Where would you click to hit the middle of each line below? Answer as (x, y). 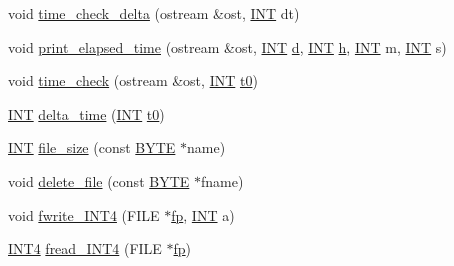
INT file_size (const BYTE (92, 147)
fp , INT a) (203, 214)
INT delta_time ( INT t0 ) (86, 113)
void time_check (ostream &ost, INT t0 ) (133, 80)
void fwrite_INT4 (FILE (84, 214)
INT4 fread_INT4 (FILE (85, 248)
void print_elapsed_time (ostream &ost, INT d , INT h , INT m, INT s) (227, 46)
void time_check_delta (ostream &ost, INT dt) (154, 13)
